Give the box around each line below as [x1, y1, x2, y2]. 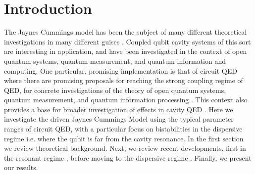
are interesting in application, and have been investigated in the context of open [4, 46, 247, 56]
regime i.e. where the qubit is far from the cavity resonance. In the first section [4, 133, 244, 143]
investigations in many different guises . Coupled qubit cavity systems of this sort [4, 36, 251, 46]
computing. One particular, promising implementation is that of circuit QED [4, 65, 237, 76]
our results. [4, 162, 38, 173]
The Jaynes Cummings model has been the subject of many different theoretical [4, 27, 247, 37]
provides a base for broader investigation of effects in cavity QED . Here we [4, 104, 233, 114]
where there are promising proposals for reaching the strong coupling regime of [4, 75, 243, 86]
